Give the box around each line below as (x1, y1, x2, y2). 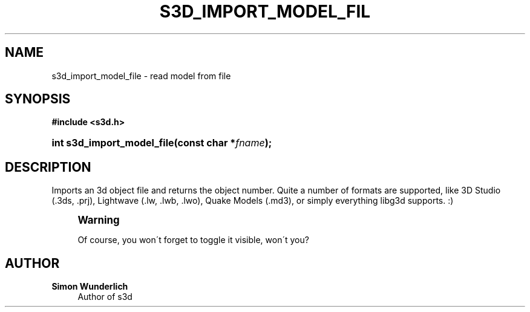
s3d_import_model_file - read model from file (51, 70, 231, 81)
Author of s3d (77, 291, 132, 302)
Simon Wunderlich (51, 281, 128, 292)
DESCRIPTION (5, 159, 91, 175)
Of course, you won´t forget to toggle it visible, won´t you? (77, 235, 309, 245)
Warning (77, 214, 120, 227)
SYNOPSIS (5, 91, 71, 107)
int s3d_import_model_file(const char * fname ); (51, 137, 272, 149)
